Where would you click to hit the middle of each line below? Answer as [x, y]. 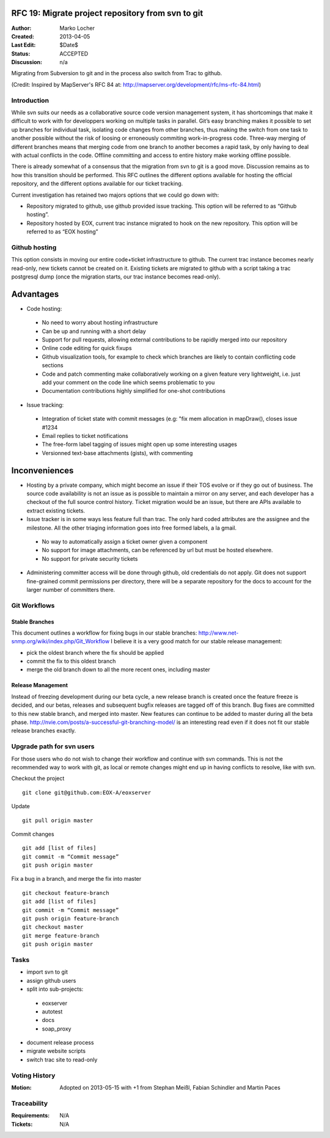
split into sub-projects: [55, 989]
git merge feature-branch [61, 936]
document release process [60, 1043]
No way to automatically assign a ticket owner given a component [125, 542]
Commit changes [33, 834]
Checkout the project [38, 778]
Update [21, 806]
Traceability [30, 1103]
